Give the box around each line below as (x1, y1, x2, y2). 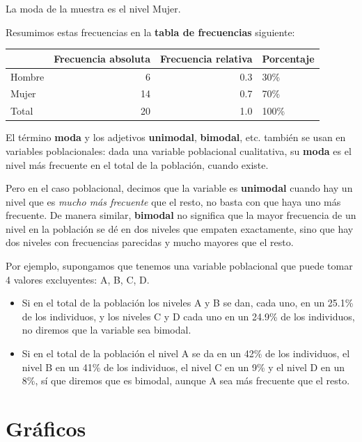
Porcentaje (262, 51, 315, 65)
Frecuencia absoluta (54, 51, 150, 65)
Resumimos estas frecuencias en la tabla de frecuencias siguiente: (6, 24, 295, 39)
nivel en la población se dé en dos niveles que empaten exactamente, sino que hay (6, 221, 354, 236)
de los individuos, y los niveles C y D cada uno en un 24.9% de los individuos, (22, 309, 355, 323)
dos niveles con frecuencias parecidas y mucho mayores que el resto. (6, 235, 294, 249)
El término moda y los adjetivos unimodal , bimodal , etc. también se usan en (6, 130, 346, 145)
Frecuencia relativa (159, 51, 253, 65)
